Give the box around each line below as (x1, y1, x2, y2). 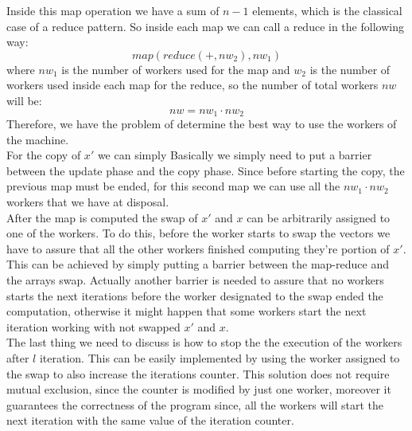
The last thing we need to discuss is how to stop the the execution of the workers (6, 334, 402, 351)
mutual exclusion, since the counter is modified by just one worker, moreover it (6, 381, 391, 398)
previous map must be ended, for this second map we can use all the (6, 178, 340, 194)
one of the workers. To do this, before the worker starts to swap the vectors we (6, 225, 391, 241)
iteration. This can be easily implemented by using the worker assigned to (39, 349, 400, 366)
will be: (6, 92, 42, 108)
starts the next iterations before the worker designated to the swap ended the (6, 287, 383, 304)
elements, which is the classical (252, 2, 402, 18)
